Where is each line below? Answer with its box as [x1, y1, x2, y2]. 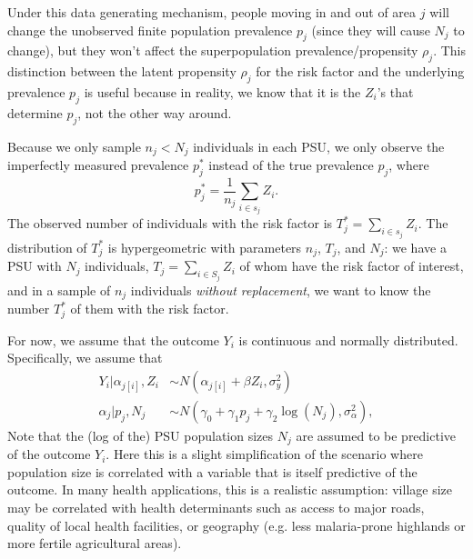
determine [7, 103, 63, 122]
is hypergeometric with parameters [107, 237, 302, 256]
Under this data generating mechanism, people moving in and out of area [7, 3, 417, 21]
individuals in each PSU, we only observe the [193, 136, 445, 155]
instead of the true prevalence [208, 155, 374, 175]
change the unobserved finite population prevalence [7, 20, 293, 39]
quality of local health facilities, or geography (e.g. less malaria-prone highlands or [7, 515, 466, 534]
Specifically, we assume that [7, 348, 163, 367]
